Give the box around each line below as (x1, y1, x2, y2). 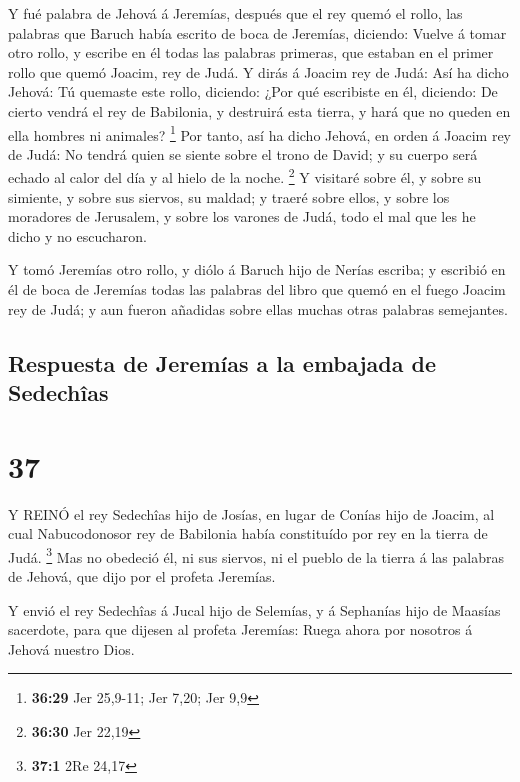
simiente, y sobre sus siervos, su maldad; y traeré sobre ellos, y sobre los (8, 186, 450, 207)
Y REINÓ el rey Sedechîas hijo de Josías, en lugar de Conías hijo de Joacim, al (8, 503, 495, 524)
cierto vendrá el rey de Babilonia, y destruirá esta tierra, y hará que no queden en (8, 100, 511, 121)
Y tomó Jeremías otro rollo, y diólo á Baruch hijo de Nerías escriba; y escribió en (8, 259, 506, 280)
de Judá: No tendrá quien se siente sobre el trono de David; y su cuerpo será (8, 143, 478, 164)
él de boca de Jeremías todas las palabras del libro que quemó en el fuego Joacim (8, 279, 506, 300)
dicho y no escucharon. (8, 225, 147, 246)
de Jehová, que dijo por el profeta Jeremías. (8, 565, 276, 586)
